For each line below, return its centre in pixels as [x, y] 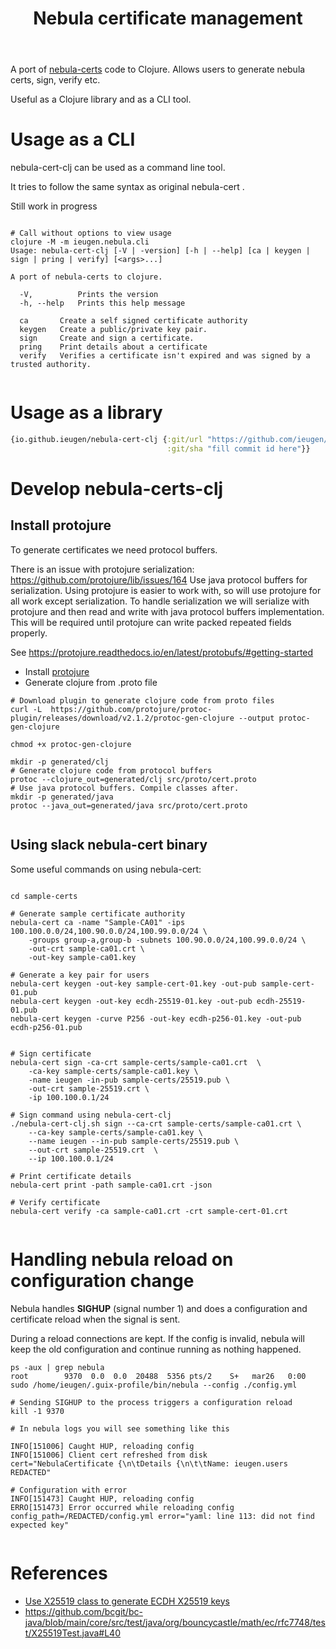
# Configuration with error [69, 1490]
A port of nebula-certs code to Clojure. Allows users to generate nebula [158, 69]
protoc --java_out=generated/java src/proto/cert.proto [129, 805]
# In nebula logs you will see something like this [120, 1428]
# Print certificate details [71, 1176]
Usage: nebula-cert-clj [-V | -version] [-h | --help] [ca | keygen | [160, 251]
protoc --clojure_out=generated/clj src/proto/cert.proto [133, 779]
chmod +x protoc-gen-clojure [71, 744]
